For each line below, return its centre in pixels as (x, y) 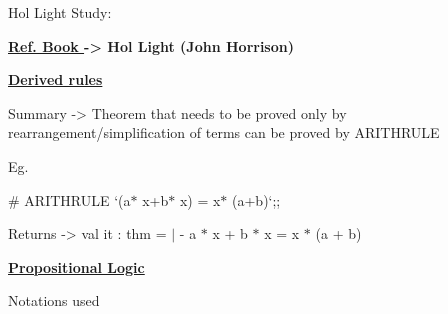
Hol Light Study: (60, 12)
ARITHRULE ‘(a (77, 199)
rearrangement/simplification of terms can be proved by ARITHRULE (224, 132)
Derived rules (55, 79)
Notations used (54, 300)
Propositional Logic (76, 266)
